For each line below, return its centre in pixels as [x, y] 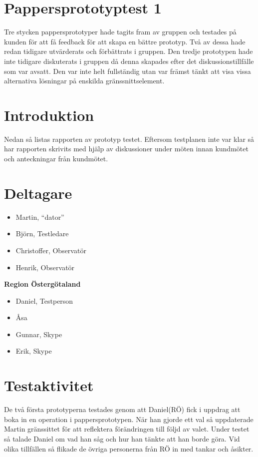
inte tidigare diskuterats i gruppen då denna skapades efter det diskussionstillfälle [129, 61]
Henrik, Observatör [45, 267]
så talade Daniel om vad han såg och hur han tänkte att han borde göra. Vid [122, 438]
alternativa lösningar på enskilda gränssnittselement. [84, 81]
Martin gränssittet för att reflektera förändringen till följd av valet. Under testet [127, 429]
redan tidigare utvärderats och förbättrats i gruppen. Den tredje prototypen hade [129, 51]
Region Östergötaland [42, 284]
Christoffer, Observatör [51, 250]
